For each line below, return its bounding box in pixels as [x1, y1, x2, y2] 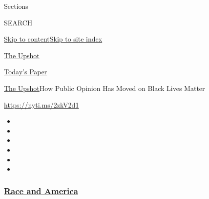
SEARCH [4, 17, 33, 27]
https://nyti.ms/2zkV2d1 [4, 99, 79, 110]
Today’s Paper [4, 66, 47, 77]
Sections [4, 1, 28, 11]
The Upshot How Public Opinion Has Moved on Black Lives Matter [4, 83, 205, 93]
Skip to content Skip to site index [4, 34, 103, 44]
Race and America [4, 184, 78, 197]
